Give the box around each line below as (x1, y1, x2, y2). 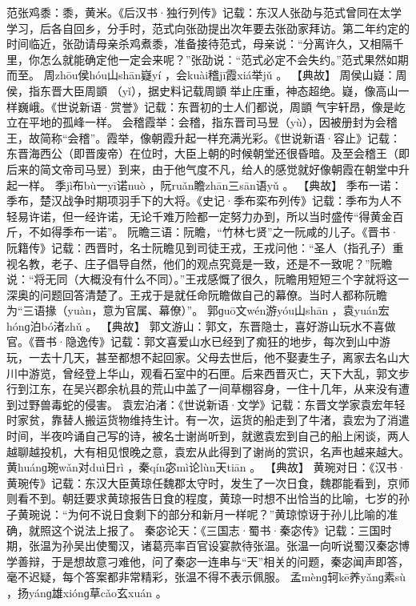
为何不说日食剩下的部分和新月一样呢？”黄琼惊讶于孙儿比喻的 (67, 506, 387, 522)
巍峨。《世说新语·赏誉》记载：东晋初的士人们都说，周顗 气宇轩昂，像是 (17, 98, 394, 114)
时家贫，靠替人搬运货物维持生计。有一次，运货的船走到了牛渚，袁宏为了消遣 (6, 411, 410, 428)
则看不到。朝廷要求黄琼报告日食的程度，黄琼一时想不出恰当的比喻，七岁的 (6, 490, 398, 507)
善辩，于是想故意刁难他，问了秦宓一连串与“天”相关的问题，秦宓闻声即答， (17, 552, 410, 569)
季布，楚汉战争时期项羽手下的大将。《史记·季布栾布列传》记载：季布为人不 (6, 192, 402, 209)
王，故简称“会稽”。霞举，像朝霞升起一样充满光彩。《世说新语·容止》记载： (6, 129, 402, 146)
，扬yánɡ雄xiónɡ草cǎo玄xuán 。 (6, 584, 167, 600)
